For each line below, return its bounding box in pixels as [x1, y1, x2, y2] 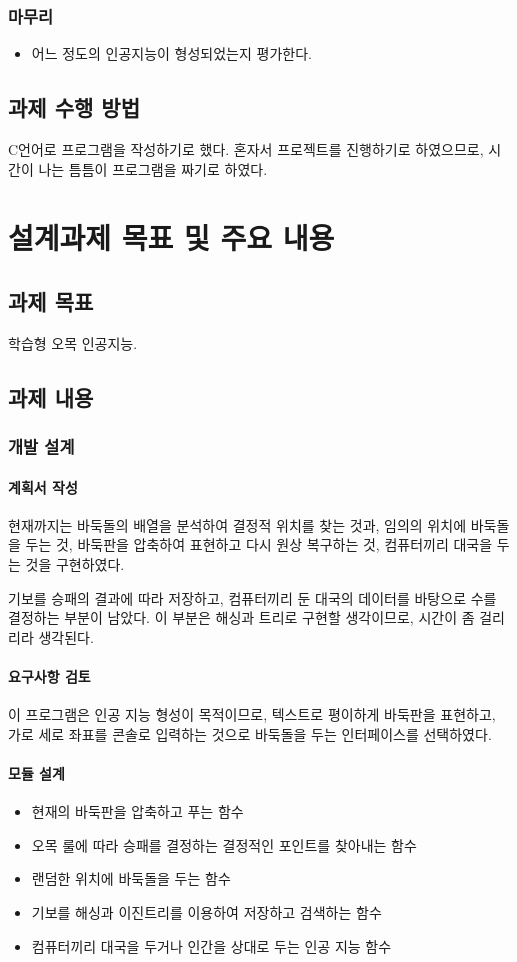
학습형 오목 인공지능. [8, 332, 138, 353]
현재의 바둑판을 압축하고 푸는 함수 [31, 801, 244, 822]
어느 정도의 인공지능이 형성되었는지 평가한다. [31, 43, 312, 64]
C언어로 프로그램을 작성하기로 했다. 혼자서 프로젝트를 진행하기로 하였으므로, [8, 139, 484, 160]
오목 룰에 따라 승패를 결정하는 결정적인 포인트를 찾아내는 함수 [31, 834, 417, 855]
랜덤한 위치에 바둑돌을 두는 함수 [31, 868, 231, 889]
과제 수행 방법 [8, 92, 141, 123]
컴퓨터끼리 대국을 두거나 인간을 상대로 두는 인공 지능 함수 [31, 935, 392, 956]
